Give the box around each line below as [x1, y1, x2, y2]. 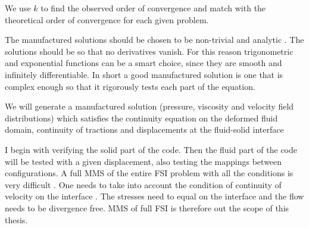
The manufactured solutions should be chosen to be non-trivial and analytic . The [5, 33, 304, 46]
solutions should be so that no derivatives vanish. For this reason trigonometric [5, 45, 294, 57]
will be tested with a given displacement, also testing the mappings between [5, 155, 282, 167]
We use [5, 2, 31, 14]
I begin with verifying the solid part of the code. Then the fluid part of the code [5, 143, 298, 155]
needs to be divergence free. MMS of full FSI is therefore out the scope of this [5, 201, 289, 214]
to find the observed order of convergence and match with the [40, 2, 266, 14]
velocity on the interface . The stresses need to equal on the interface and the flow [5, 190, 304, 202]
